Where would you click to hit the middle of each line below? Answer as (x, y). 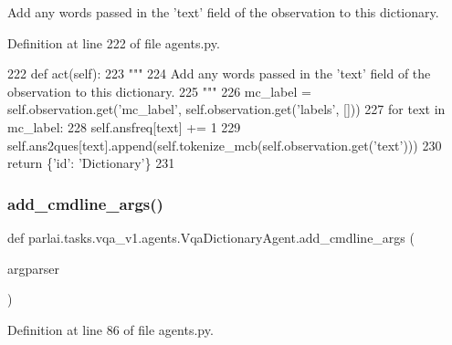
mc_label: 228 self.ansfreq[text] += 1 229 (124, 126)
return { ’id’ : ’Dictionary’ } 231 (91, 163)
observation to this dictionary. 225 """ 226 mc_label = (159, 91)
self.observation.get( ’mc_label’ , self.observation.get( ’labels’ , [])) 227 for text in (226, 109)
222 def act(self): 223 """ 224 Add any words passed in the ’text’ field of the (219, 73)
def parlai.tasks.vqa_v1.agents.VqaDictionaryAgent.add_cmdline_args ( (211, 237)
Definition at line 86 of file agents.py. (110, 329)
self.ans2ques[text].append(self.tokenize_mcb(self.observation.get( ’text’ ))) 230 (225, 145)
